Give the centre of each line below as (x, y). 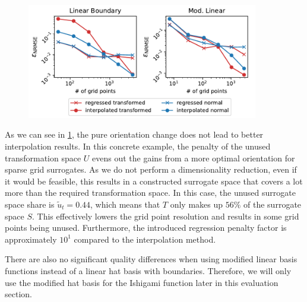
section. (18, 294)
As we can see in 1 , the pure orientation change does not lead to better (134, 134)
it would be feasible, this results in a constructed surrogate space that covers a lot (154, 181)
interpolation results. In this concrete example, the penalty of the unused (138, 146)
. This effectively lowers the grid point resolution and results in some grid (166, 216)
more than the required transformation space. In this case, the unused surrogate (150, 193)
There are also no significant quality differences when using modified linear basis (151, 259)
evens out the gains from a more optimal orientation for (194, 158)
